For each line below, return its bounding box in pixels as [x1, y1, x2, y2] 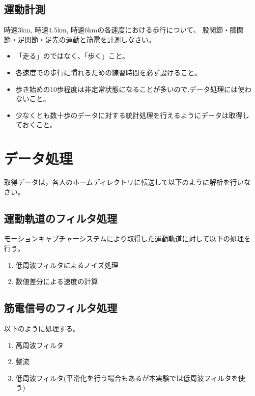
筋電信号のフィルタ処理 [4, 300, 117, 315]
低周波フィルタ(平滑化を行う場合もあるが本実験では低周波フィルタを [15, 372, 238, 383]
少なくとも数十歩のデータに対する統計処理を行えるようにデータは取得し [15, 110, 250, 120]
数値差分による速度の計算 [15, 276, 98, 286]
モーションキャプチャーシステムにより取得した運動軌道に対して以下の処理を [4, 233, 251, 244]
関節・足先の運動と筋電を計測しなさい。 [24, 34, 155, 44]
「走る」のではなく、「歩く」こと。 [15, 51, 129, 61]
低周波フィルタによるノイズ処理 [15, 259, 118, 270]
